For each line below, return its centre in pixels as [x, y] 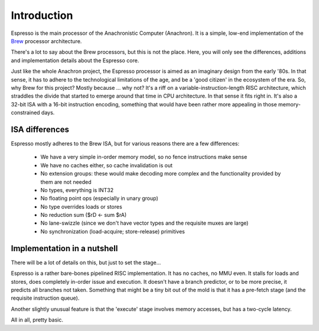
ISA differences [40, 129]
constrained [26, 113]
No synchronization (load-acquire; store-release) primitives [113, 231]
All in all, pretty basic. [37, 320]
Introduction [42, 15]
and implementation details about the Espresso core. [75, 60]
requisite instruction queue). [45, 298]
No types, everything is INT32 [77, 190]
